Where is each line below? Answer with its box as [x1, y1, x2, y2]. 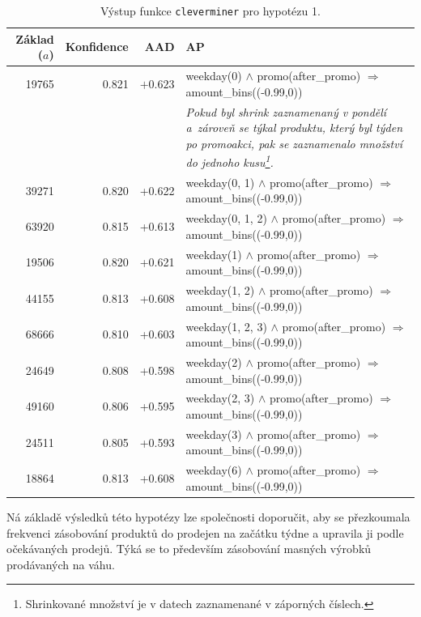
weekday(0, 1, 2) [185, 210, 267, 227]
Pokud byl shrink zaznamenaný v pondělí [185, 103, 387, 120]
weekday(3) [185, 425, 242, 442]
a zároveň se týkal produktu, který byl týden [185, 119, 402, 136]
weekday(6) [185, 462, 242, 479]
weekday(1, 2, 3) [185, 317, 267, 334]
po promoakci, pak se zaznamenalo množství [185, 134, 402, 151]
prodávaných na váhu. [6, 555, 115, 572]
